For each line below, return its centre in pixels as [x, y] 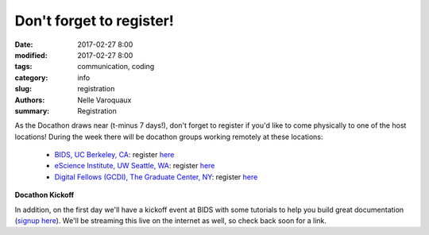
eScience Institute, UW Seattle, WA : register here [135, 166]
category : [31, 77]
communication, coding [116, 67]
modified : [31, 55]
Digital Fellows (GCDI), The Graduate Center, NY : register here [156, 177]
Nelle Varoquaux [104, 100]
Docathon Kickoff [44, 195]
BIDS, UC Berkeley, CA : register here [114, 155]
